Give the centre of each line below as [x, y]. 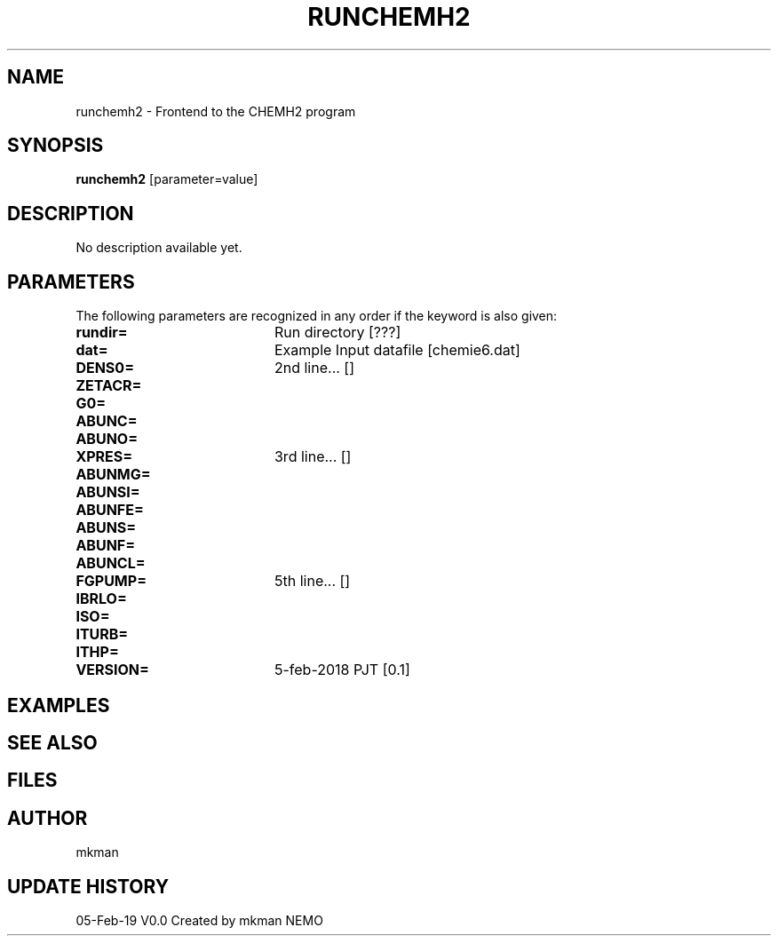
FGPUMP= [111, 581]
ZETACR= [109, 386]
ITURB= [102, 634]
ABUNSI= [108, 492]
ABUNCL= [111, 563]
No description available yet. [159, 248]
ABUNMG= [113, 475]
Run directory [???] [337, 333]
